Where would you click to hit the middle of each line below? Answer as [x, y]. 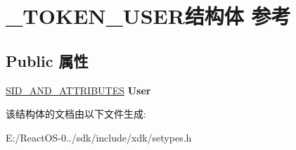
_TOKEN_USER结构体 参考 [148, 16]
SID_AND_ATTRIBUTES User [78, 90]
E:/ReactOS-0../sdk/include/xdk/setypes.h [99, 137]
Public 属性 [47, 60]
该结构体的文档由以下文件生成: [76, 114]
